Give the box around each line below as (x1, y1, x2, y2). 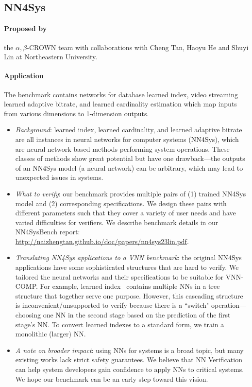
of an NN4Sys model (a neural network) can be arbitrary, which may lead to (15, 162, 243, 173)
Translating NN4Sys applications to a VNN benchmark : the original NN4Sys (15, 252, 242, 263)
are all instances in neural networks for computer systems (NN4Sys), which (15, 134, 239, 144)
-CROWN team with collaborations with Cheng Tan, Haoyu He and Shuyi (27, 42, 249, 52)
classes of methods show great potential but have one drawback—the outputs (15, 153, 245, 163)
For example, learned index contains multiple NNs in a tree (40, 281, 220, 291)
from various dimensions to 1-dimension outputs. (4, 108, 149, 118)
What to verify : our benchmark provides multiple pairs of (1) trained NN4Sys (15, 188, 246, 198)
